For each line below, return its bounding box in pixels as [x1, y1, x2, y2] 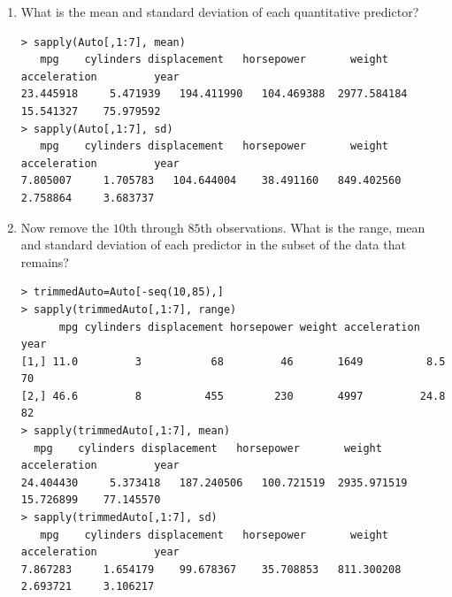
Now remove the [20, 218, 109, 236]
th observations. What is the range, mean [200, 218, 425, 236]
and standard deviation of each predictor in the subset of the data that [20, 235, 406, 254]
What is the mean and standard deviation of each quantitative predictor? [20, 3, 419, 20]
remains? [20, 252, 69, 271]
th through [125, 218, 184, 236]
